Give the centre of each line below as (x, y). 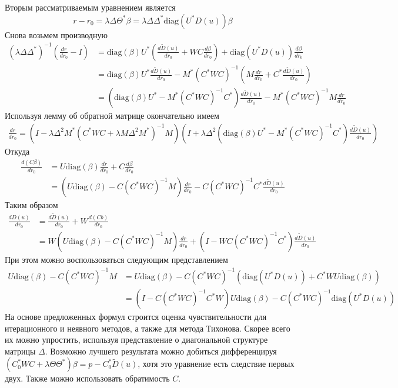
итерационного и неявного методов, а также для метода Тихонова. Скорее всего (148, 328)
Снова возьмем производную (56, 34)
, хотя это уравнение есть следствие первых (216, 364)
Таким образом (31, 205)
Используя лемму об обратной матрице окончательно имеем (112, 116)
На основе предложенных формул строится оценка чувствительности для (136, 317)
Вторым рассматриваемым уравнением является (90, 7)
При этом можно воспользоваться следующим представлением (116, 259)
